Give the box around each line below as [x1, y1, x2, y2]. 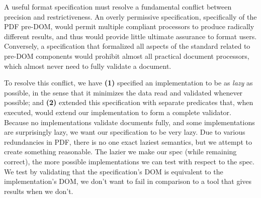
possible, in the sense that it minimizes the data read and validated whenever [4, 87, 243, 97]
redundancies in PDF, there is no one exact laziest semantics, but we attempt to [4, 136, 252, 147]
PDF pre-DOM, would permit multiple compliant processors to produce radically [4, 21, 254, 32]
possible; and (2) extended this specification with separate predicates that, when [4, 97, 253, 108]
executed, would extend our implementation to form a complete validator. [4, 107, 232, 117]
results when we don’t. [4, 185, 73, 196]
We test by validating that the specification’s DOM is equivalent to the [4, 166, 223, 176]
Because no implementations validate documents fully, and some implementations [4, 117, 255, 127]
